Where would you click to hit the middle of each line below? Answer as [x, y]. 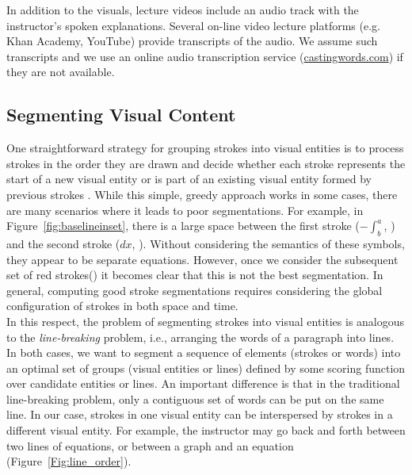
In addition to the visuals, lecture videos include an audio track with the [183, 10]
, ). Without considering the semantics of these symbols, [268, 243]
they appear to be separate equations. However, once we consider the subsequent [202, 259]
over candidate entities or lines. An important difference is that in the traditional [203, 383]
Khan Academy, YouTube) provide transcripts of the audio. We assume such [192, 41]
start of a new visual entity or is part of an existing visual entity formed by [189, 179]
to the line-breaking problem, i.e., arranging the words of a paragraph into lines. [200, 337]
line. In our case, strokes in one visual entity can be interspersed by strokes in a [200, 414]
